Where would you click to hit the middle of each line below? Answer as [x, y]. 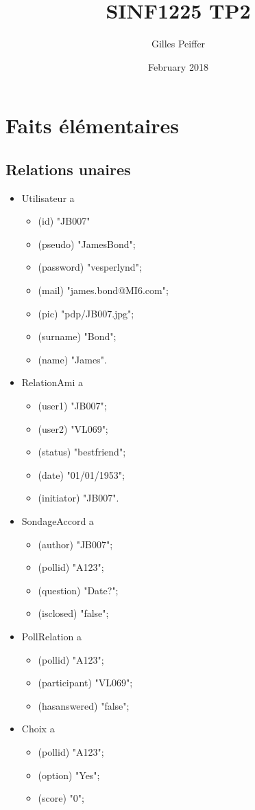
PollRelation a [51, 636]
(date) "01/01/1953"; [81, 474]
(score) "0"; [61, 798]
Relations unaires [68, 169]
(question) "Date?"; [78, 590]
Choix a [38, 729]
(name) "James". [72, 359]
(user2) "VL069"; [73, 428]
